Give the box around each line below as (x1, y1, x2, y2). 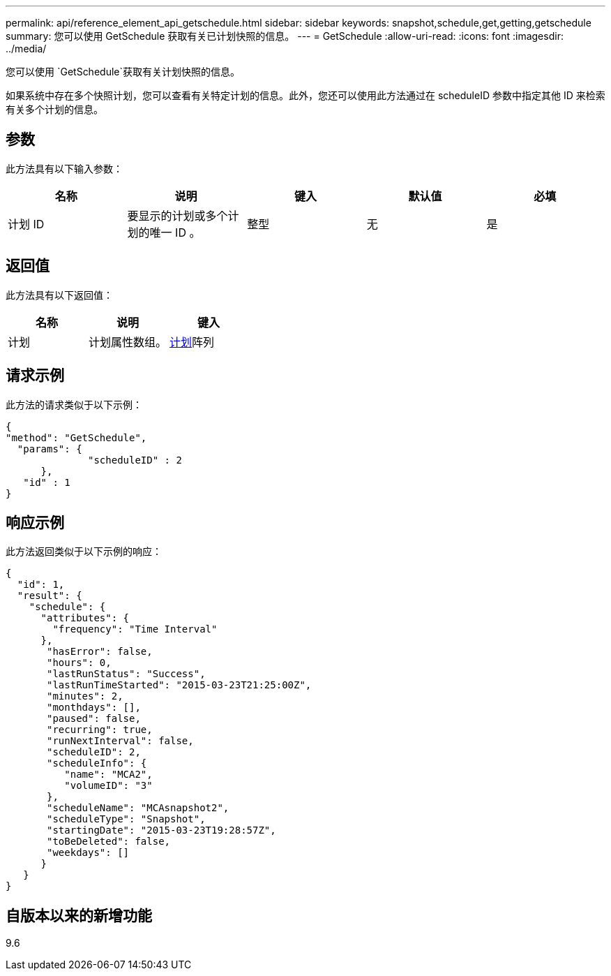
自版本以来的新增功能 (6, 906, 152, 924)
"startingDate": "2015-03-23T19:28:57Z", (47, 825, 276, 836)
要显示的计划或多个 (127, 208, 228, 223)
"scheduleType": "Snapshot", (47, 813, 206, 825)
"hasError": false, (47, 646, 153, 658)
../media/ (6, 43, 47, 54)
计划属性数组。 (89, 334, 167, 349)
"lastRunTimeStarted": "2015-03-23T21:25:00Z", (47, 679, 312, 691)
